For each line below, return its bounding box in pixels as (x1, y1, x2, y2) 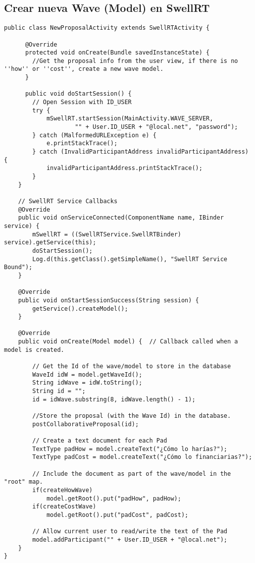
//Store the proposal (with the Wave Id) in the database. (32, 412, 231, 420)
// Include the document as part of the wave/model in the (32, 470, 231, 477)
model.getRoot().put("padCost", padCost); (46, 511, 189, 518)
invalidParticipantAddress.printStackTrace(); (46, 165, 203, 172)
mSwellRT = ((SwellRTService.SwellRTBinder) (32, 230, 181, 238)
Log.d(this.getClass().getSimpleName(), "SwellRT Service (32, 255, 228, 263)
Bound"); (4, 264, 33, 271)
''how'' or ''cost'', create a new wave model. (4, 65, 164, 73)
